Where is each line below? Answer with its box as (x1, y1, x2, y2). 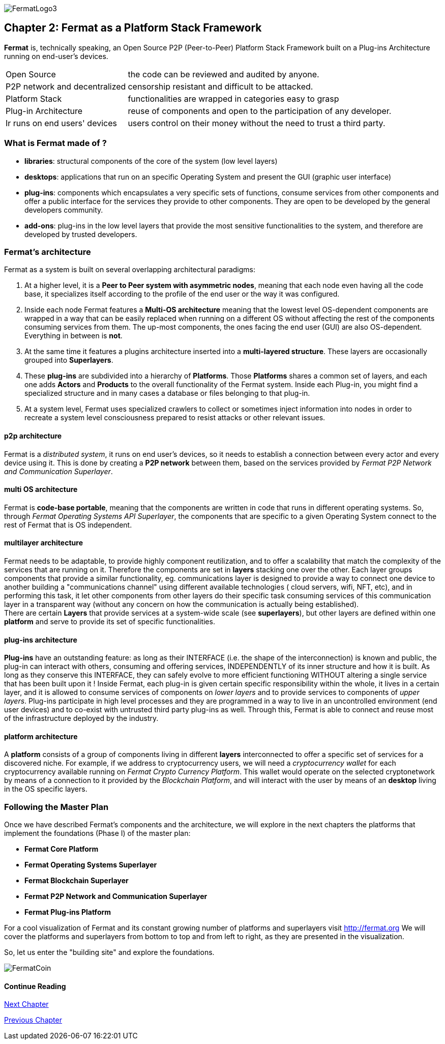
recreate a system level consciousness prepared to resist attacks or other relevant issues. (24, 413, 325, 422)
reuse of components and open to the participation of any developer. (128, 105, 392, 116)
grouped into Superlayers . (24, 356, 113, 365)
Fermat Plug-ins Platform (24, 908, 111, 917)
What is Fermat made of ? (4, 138, 107, 149)
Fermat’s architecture (4, 246, 91, 257)
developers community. (24, 205, 103, 214)
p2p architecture (4, 431, 62, 440)
